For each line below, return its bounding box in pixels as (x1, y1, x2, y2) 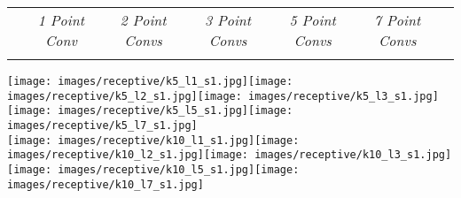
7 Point (374, 10, 421, 30)
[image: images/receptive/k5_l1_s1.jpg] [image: (7, 75, 293, 88)
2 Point (120, 10, 167, 30)
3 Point (205, 10, 252, 30)
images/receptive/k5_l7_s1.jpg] (7, 118, 198, 132)
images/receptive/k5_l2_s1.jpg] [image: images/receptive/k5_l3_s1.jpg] (7, 89, 439, 103)
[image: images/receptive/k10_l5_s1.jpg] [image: (7, 163, 300, 176)
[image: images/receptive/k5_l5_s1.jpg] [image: (7, 104, 293, 118)
